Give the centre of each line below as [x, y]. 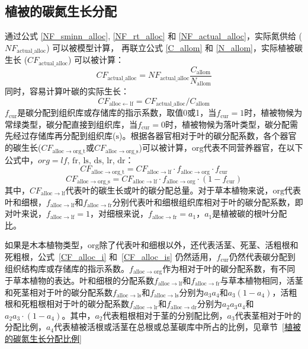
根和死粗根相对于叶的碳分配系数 [67, 304]
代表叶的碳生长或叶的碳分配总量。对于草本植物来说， [169, 190]
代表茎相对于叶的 [268, 315]
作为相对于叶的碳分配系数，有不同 [229, 268]
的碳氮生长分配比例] [43, 338]
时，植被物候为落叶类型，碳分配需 [231, 124]
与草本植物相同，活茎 [262, 280]
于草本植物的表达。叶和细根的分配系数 [79, 280]
